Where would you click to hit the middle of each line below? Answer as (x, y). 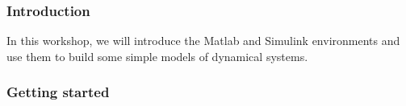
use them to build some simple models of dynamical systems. (157, 56)
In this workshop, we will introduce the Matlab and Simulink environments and (203, 41)
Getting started (58, 92)
